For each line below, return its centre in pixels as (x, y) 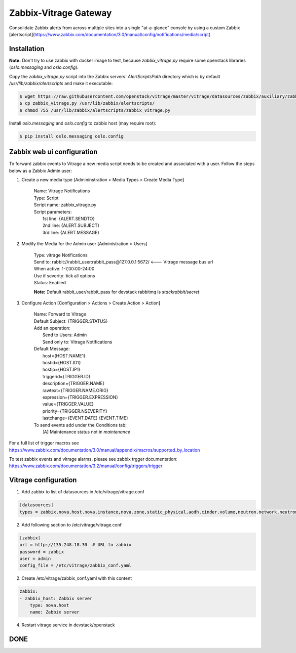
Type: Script (46, 198)
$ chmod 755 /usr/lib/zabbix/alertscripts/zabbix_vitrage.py (95, 110)
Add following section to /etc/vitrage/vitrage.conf (72, 524)
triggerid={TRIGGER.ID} (67, 376)
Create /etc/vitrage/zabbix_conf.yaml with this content (77, 578)
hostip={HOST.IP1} (62, 370)
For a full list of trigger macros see (44, 443)
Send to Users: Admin (65, 335)
